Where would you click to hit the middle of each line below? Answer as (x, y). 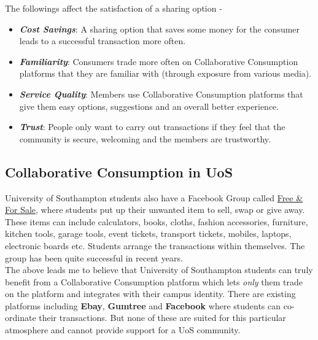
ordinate (21, 318)
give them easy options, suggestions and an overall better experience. (149, 106)
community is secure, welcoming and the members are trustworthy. (145, 138)
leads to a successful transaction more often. (103, 41)
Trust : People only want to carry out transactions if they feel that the (152, 127)
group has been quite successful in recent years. (94, 257)
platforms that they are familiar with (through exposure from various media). (165, 73)
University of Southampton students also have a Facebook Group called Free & (154, 197)
